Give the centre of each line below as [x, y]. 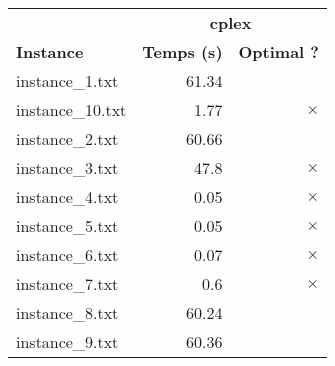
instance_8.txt [67, 312]
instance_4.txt [67, 196]
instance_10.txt [71, 109]
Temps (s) [182, 51]
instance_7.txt [67, 283]
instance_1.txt [67, 80]
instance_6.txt [67, 254]
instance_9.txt [67, 341]
